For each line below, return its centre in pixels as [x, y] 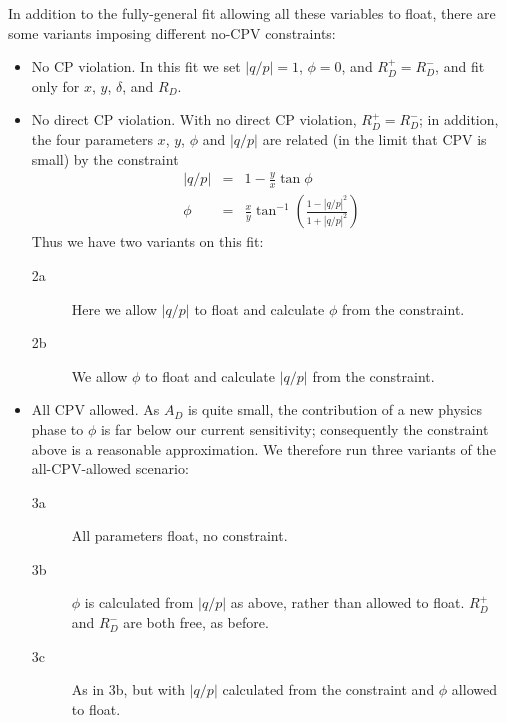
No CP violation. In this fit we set [136, 66]
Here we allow [114, 308]
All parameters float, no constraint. [179, 535]
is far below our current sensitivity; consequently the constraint [294, 428]
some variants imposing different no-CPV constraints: [172, 32]
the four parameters [92, 138]
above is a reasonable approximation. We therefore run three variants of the [263, 448]
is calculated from [139, 602]
